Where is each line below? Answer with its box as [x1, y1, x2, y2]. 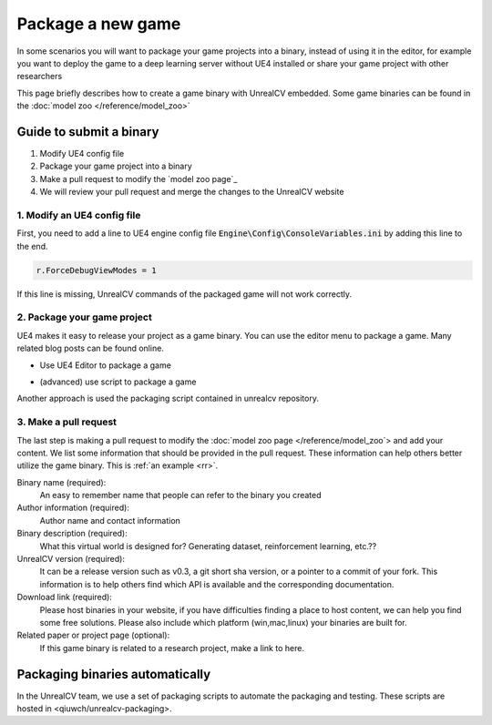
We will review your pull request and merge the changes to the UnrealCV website [39, 187, 344, 198]
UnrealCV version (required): [16, 554, 125, 565]
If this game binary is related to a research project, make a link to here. [39, 642, 305, 653]
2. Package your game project [16, 311, 152, 323]
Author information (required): [16, 502, 129, 514]
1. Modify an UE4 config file [16, 209, 141, 221]
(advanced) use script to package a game [39, 376, 197, 387]
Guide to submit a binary [16, 124, 159, 139]
